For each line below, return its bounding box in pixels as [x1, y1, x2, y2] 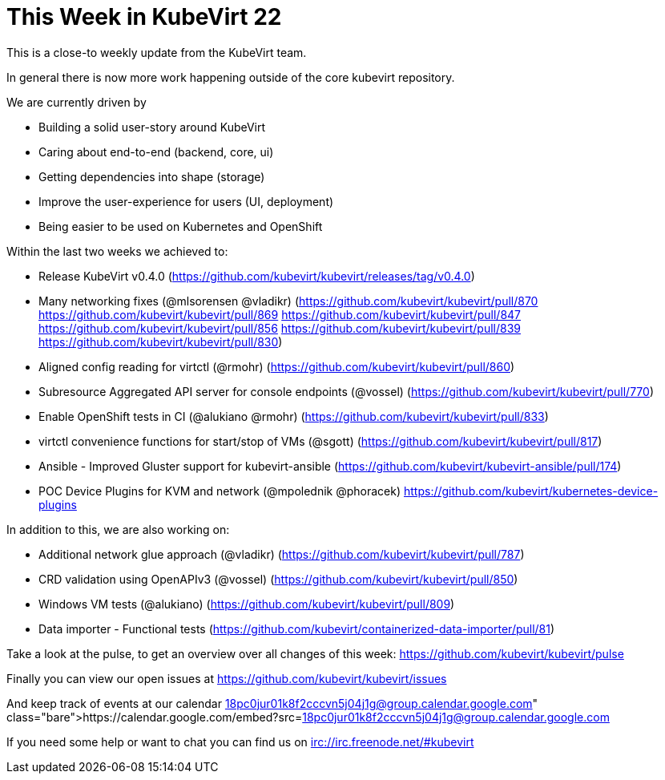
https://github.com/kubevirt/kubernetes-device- [404, 483, 659, 498]
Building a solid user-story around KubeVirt [38, 119, 266, 134]
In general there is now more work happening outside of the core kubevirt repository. [6, 70, 455, 84]
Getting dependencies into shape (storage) [38, 169, 265, 184]
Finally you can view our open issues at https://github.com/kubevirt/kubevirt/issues [6, 671, 447, 685]
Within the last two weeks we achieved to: [6, 244, 228, 258]
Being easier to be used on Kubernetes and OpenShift [38, 219, 323, 233]
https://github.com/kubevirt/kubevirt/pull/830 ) [38, 334, 283, 349]
